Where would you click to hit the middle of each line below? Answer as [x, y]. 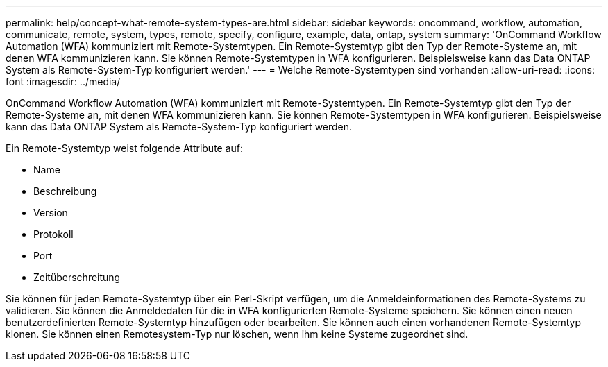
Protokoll [53, 234]
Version [51, 213]
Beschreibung [65, 191]
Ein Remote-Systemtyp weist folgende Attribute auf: [125, 148]
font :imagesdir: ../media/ [63, 82]
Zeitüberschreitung [77, 277]
